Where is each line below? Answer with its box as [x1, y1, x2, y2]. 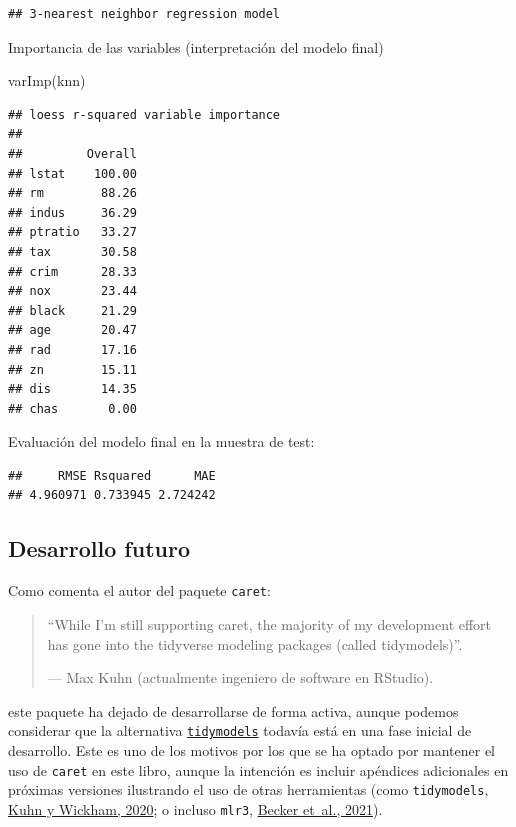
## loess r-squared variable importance [8, 107, 281, 122]
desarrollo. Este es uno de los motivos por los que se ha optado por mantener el [8, 739, 496, 760]
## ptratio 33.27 [8, 225, 137, 240]
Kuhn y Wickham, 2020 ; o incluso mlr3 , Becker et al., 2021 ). [8, 798, 383, 819]
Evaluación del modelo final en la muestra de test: [8, 431, 315, 452]
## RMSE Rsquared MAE [8, 468, 216, 483]
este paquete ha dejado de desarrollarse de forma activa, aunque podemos [8, 700, 459, 721]
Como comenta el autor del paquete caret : [8, 580, 271, 601]
